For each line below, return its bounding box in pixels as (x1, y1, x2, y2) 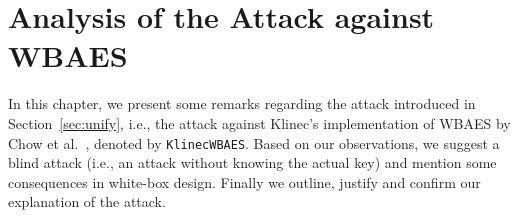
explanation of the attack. (8, 191, 166, 212)
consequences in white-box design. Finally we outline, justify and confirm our (8, 171, 481, 192)
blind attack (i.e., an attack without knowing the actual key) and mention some (8, 152, 497, 173)
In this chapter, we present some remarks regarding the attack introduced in (8, 93, 476, 114)
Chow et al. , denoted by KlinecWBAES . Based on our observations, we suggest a (8, 132, 500, 153)
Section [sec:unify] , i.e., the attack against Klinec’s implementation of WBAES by (8, 112, 511, 133)
